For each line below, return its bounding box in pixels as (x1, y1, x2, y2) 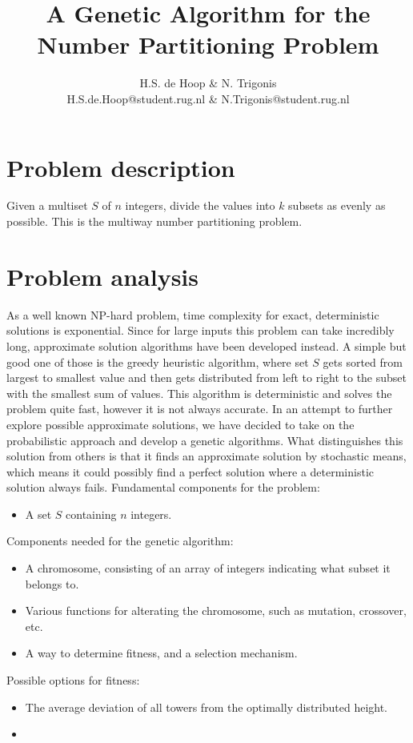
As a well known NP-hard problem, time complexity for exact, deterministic (6, 306, 379, 323)
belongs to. (25, 575, 79, 592)
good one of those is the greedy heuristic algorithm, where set (6, 353, 309, 370)
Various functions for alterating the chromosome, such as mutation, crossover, (25, 602, 407, 619)
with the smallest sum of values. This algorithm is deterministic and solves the (6, 384, 392, 401)
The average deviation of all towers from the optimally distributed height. (25, 698, 388, 715)
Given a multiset (6, 197, 88, 214)
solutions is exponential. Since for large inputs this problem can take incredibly (6, 322, 395, 339)
